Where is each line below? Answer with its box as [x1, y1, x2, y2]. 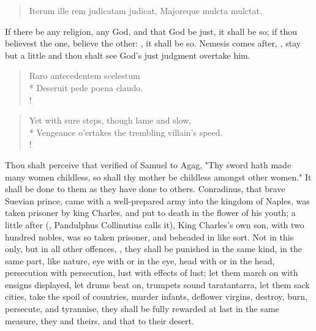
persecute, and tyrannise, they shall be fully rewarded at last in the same [5, 302, 279, 315]
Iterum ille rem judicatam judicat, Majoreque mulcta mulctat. [29, 4, 262, 17]
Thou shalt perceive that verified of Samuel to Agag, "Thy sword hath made [5, 158, 292, 171]
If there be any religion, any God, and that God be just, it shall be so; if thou [5, 24, 297, 37]
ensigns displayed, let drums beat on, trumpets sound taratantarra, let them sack [5, 278, 310, 291]
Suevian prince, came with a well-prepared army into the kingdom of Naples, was [5, 194, 310, 207]
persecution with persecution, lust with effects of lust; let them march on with [5, 266, 298, 279]
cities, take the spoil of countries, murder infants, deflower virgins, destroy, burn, [5, 290, 307, 303]
